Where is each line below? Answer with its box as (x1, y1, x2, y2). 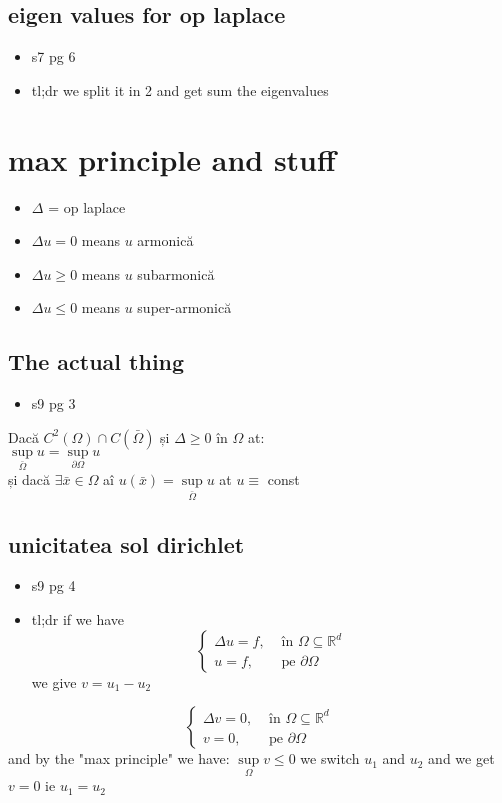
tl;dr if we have (31, 609, 125, 630)
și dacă (8, 469, 51, 490)
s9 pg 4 (31, 575, 76, 596)
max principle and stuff (8, 138, 336, 179)
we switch (300, 748, 360, 769)
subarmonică (137, 263, 215, 284)
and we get (428, 748, 495, 769)
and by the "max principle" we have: (8, 748, 230, 769)
